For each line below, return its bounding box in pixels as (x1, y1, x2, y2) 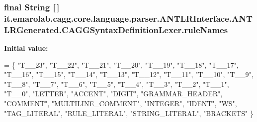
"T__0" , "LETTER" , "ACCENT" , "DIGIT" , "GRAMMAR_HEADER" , (4, 88, 223, 99)
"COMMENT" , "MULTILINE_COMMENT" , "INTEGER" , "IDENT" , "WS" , (4, 98, 237, 109)
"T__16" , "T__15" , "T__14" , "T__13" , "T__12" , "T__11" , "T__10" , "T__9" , (4, 69, 254, 80)
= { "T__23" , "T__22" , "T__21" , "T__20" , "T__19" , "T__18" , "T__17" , (4, 59, 239, 70)
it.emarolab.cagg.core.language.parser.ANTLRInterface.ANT (4, 12, 253, 24)
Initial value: (4, 43, 48, 53)
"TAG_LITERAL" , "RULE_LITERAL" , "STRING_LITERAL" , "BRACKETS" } (4, 108, 254, 118)
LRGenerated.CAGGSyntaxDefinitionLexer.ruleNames (4, 23, 228, 36)
